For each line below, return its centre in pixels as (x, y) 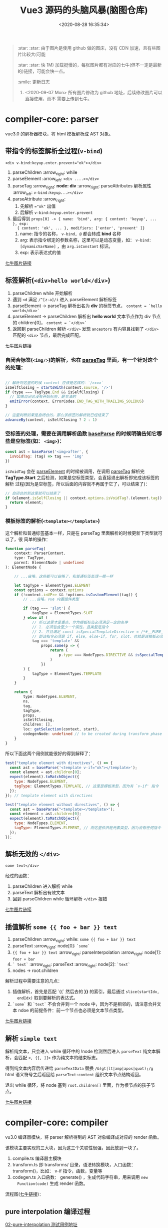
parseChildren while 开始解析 (42, 293)
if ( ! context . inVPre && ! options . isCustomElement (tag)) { (76, 595)
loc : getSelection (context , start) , (61, 729)
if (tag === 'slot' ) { (47, 608)
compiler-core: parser (52, 119)
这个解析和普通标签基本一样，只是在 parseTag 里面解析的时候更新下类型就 (82, 533)
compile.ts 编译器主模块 (37, 1158)
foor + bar (24, 959)
